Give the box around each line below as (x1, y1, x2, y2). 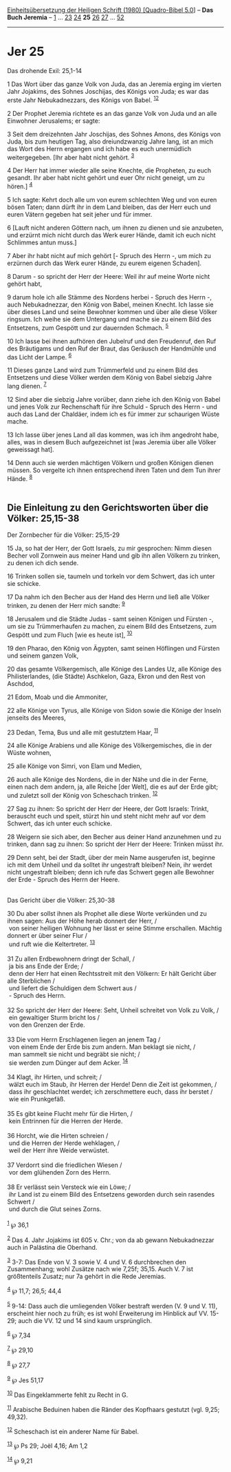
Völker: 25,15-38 (7, 512, 80, 524)
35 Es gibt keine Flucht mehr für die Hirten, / (7, 1110, 133, 1118)
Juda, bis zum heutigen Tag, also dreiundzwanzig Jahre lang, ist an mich (7, 137, 214, 146)
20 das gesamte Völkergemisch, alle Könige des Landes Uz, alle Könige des (7, 665, 222, 673)
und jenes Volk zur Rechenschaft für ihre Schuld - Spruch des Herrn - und (7, 402, 218, 411)
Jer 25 (7, 44, 45, 59)
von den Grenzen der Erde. (8, 1021, 86, 1029)
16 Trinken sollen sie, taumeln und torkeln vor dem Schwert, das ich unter (7, 572, 215, 580)
